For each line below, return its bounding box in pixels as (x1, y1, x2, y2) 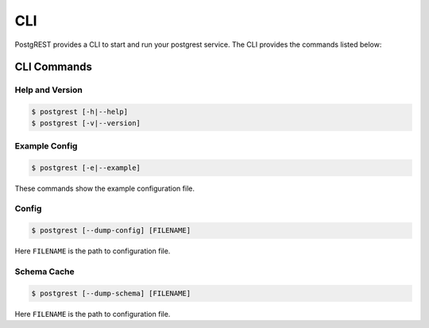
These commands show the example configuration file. (14, 183, 195, 193)
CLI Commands (14, 60, 93, 74)
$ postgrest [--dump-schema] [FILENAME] (31, 288, 191, 298)
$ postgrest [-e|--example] (31, 163, 141, 172)
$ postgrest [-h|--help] (31, 107, 129, 117)
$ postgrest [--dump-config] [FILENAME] (31, 226, 191, 235)
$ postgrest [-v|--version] (31, 118, 141, 127)
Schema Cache (14, 266, 75, 277)
